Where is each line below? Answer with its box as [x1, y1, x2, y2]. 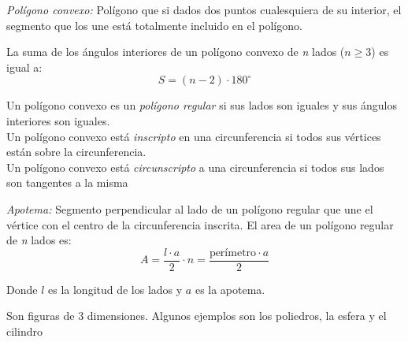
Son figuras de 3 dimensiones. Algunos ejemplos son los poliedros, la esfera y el [6, 307, 387, 324]
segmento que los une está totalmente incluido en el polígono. [6, 17, 302, 33]
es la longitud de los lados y [48, 281, 183, 297]
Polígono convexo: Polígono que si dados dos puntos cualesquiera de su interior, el [6, 2, 402, 17]
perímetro [209, 247, 257, 258]
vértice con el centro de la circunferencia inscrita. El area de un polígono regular [6, 216, 394, 232]
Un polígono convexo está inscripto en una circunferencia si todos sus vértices [6, 128, 381, 144]
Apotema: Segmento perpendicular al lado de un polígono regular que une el [6, 200, 373, 217]
